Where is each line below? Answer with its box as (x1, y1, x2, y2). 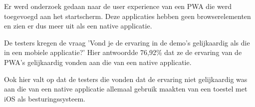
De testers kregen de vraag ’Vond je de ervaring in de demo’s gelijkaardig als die (4, 37, 250, 47)
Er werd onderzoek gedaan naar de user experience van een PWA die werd (4, 1, 232, 11)
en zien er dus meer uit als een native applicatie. (4, 20, 152, 31)
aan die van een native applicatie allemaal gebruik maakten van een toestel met (4, 83, 248, 94)
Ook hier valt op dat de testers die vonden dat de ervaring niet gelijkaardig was (4, 73, 248, 84)
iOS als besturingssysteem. (4, 93, 85, 103)
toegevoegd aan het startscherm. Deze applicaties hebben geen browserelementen (4, 10, 251, 21)
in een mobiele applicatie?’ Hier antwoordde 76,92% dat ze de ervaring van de (4, 47, 242, 57)
